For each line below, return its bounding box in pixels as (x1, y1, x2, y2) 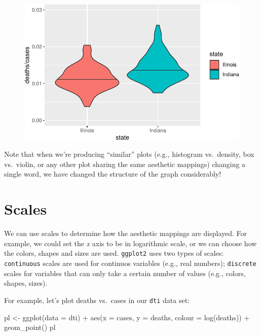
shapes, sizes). (4, 278, 48, 288)
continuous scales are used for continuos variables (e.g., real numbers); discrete (4, 258, 256, 268)
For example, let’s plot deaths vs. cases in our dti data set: (4, 294, 190, 305)
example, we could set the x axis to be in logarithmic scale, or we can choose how (4, 238, 257, 248)
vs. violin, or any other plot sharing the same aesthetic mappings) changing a (4, 158, 246, 169)
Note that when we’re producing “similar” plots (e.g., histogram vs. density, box (4, 149, 254, 159)
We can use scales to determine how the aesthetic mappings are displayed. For (4, 228, 247, 239)
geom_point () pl (4, 322, 56, 332)
